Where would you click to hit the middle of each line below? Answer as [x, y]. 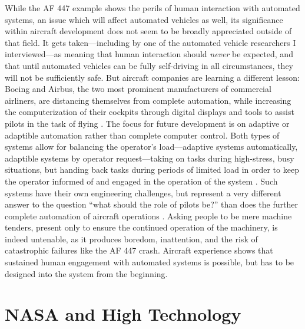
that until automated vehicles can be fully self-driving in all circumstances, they [149, 65]
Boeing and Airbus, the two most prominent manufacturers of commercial [138, 89]
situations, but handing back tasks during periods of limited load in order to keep [152, 170]
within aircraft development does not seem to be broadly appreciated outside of [148, 31]
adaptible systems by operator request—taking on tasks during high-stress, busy [150, 158]
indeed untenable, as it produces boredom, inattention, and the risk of [131, 238]
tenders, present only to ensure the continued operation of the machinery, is [141, 227]
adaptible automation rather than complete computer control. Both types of [142, 135]
